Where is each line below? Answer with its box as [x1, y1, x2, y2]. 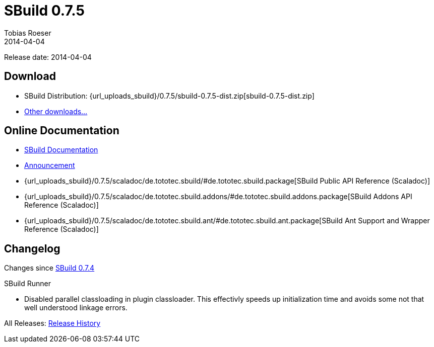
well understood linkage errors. [24, 303, 128, 312]
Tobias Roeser [4, 28, 51, 37]
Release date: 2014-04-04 [4, 52, 92, 61]
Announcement [24, 161, 75, 170]
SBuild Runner [4, 279, 51, 288]
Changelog [4, 242, 60, 255]
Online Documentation [4, 124, 119, 137]
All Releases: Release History [4, 319, 101, 328]
